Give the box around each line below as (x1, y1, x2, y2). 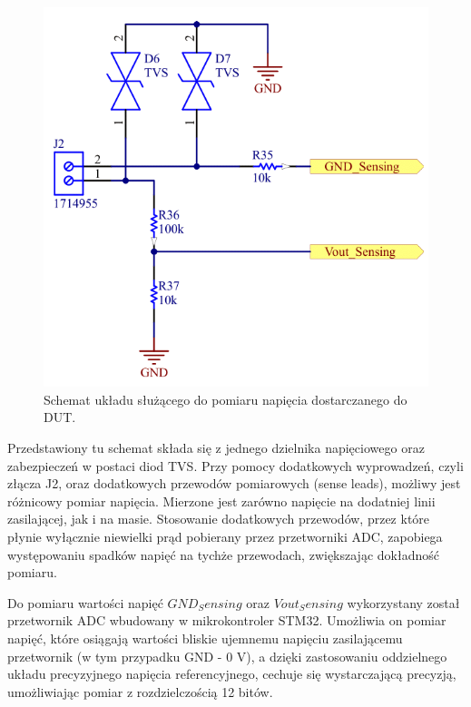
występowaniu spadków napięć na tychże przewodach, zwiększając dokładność (7, 545, 439, 564)
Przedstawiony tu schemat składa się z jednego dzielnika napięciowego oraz (7, 438, 425, 457)
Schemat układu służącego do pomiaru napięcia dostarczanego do (44, 389, 407, 408)
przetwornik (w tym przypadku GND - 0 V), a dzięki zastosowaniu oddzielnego (7, 646, 447, 665)
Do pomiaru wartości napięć (7, 593, 163, 612)
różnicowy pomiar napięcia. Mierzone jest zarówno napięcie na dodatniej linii (7, 491, 436, 510)
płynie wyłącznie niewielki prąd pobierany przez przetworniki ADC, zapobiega (7, 526, 443, 545)
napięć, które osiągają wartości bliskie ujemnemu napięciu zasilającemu (7, 628, 403, 647)
